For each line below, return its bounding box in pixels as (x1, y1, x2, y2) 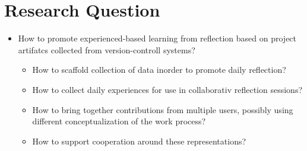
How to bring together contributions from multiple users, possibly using (32, 103, 293, 115)
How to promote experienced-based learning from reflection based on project (18, 32, 297, 44)
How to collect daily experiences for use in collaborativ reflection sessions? (32, 83, 303, 95)
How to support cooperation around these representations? (32, 134, 246, 147)
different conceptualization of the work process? (32, 115, 206, 127)
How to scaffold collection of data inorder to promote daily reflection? (32, 63, 286, 76)
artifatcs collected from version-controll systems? (18, 43, 195, 56)
